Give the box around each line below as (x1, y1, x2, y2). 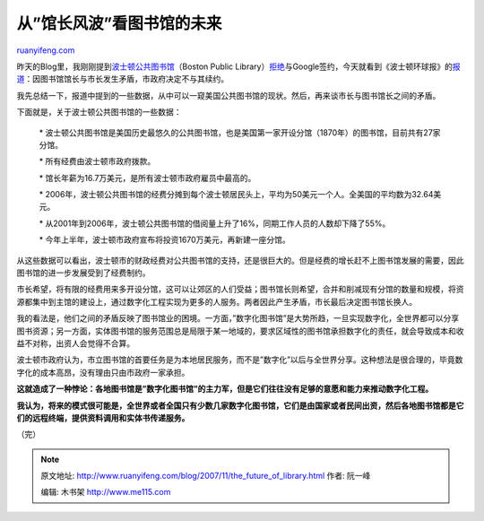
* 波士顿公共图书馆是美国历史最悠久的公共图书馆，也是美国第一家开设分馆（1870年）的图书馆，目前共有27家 (39, 126, 441, 138)
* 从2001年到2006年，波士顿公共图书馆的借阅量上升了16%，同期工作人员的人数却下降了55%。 (39, 218, 391, 229)
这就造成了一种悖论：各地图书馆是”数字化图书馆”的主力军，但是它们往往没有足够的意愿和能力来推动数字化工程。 (16, 384, 434, 395)
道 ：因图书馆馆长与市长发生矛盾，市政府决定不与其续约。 (16, 74, 229, 84)
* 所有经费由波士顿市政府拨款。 (39, 156, 156, 167)
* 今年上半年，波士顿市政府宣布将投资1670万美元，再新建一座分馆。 (39, 234, 290, 246)
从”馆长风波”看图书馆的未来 (16, 13, 222, 33)
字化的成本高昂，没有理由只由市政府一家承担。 (16, 367, 190, 378)
